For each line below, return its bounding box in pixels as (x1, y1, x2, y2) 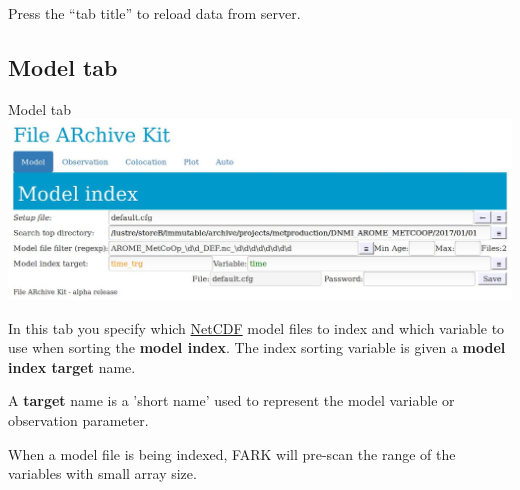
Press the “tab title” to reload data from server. (8, 3, 301, 23)
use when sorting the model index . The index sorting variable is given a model (8, 337, 506, 358)
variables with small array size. (8, 463, 197, 484)
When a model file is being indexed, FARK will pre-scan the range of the (8, 443, 456, 464)
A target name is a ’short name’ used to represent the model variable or (8, 390, 455, 411)
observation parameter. (8, 409, 149, 430)
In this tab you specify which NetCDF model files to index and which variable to (8, 317, 505, 338)
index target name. (8, 356, 136, 377)
